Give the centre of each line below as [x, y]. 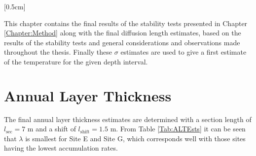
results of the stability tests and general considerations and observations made [122, 42]
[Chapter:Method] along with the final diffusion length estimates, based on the [123, 33]
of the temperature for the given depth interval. [76, 61]
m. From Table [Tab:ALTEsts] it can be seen [178, 129]
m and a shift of [52, 129]
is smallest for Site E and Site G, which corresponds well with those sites [135, 138]
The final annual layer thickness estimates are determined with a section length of [128, 119]
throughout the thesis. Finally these [58, 52]
